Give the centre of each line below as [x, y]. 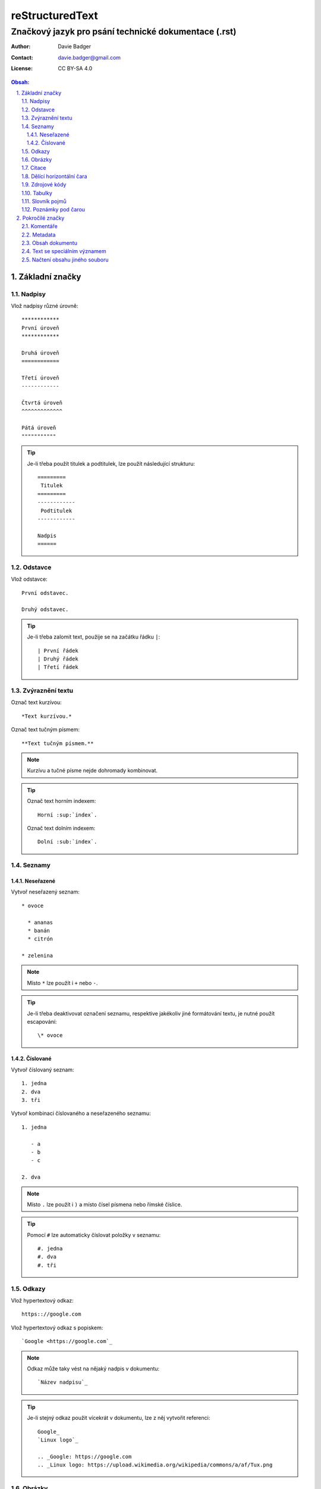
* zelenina [37, 956]
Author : [21, 46]
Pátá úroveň [39, 428]
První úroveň [40, 328]
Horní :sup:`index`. [67, 815]
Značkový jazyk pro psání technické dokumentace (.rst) [124, 32]
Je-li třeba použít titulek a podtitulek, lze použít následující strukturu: [111, 463]
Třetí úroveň [40, 378]
